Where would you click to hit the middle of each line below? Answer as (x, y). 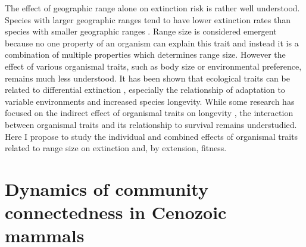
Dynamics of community (107, 188)
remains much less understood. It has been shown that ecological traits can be (147, 78)
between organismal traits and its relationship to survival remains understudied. (151, 124)
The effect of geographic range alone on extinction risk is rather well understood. (152, 8)
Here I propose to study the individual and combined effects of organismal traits (152, 136)
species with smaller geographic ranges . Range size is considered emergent (141, 31)
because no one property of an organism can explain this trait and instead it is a (152, 43)
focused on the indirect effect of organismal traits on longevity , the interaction (149, 113)
